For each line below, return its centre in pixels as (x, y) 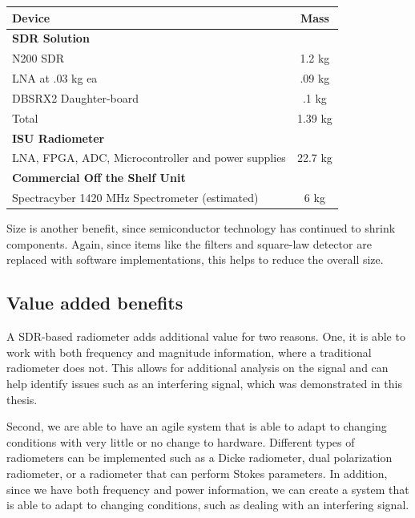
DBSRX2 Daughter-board (75, 97)
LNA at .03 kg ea (55, 78)
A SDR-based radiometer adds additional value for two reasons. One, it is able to (206, 336)
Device (31, 17)
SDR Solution (51, 38)
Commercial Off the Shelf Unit (99, 178)
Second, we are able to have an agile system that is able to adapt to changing (197, 426)
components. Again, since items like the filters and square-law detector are (189, 243)
